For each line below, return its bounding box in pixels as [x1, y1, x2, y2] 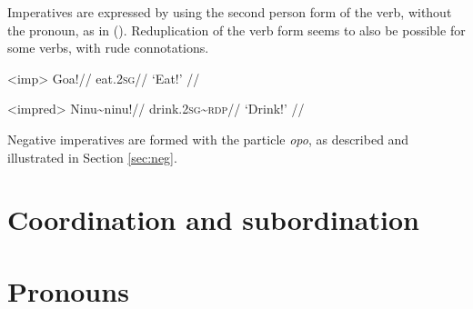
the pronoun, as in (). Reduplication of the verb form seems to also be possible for [7, 20, 466, 39]
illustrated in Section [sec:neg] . [7, 147, 177, 166]
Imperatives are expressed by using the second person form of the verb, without [7, 3, 452, 21]
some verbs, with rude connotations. [7, 38, 209, 57]
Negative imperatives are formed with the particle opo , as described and [7, 129, 409, 148]
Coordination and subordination [7, 201, 419, 238]
